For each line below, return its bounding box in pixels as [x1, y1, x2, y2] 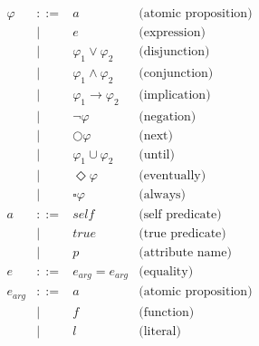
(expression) [139, 26, 206, 40]
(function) [139, 305, 195, 319]
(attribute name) [139, 245, 232, 259]
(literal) [139, 324, 181, 338]
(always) [139, 188, 187, 202]
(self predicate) [139, 207, 222, 221]
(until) [139, 148, 175, 161]
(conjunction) [139, 66, 214, 80]
